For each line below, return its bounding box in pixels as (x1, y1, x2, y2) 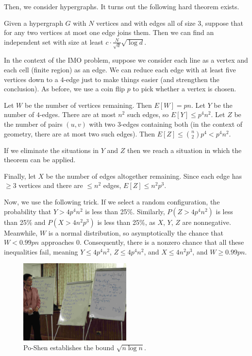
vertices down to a (4, 74, 58, 84)
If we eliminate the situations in (4, 145, 99, 155)
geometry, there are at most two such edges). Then (4, 128, 155, 138)
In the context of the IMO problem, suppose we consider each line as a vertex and (4, 55, 248, 65)
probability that (4, 206, 51, 216)
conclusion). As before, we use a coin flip (4, 84, 125, 94)
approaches (41, 237, 74, 247)
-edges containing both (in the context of (120, 119, 243, 129)
